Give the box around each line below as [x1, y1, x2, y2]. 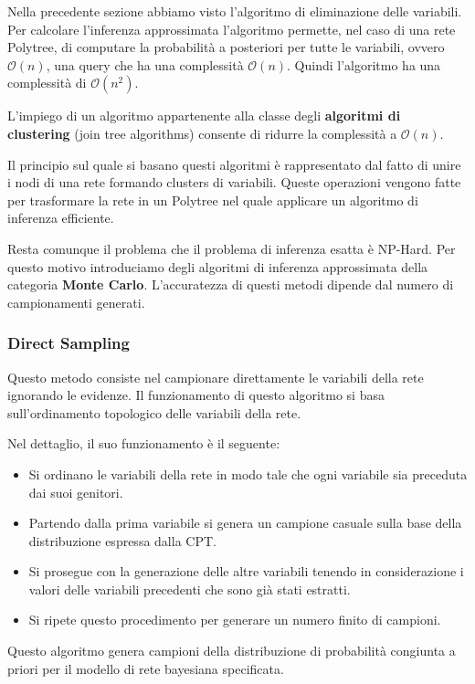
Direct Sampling [7, 331, 130, 354]
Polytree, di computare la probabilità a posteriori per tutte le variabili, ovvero [7, 37, 445, 57]
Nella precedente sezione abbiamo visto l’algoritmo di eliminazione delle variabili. [7, 2, 462, 20]
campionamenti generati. [7, 292, 145, 311]
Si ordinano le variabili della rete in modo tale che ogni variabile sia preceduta [28, 464, 468, 483]
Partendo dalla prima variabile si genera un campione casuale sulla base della [28, 513, 462, 532]
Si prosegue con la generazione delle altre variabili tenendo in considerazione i [28, 562, 464, 581]
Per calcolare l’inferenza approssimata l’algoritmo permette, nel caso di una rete [7, 19, 456, 38]
